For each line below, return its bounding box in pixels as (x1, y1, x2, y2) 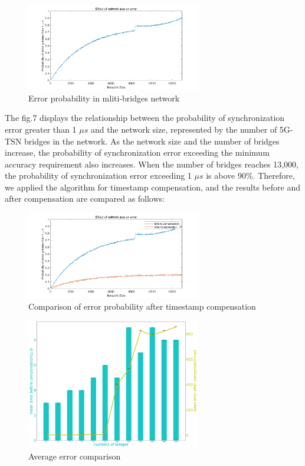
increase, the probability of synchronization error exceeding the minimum (5, 146, 270, 159)
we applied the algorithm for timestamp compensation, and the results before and (5, 181, 300, 193)
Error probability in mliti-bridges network (28, 91, 180, 104)
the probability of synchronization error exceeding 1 (5, 169, 192, 182)
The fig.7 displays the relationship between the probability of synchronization (5, 111, 285, 124)
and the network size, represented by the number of (90, 123, 277, 135)
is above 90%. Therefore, (206, 169, 295, 182)
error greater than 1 (5, 123, 77, 135)
